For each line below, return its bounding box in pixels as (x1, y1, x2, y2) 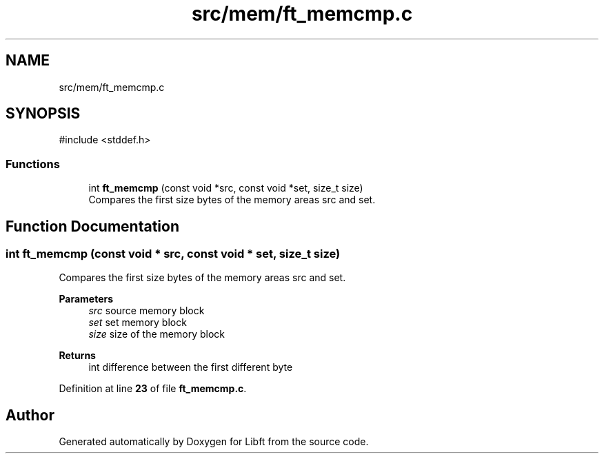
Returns (59, 349, 96, 362)
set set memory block (88, 316, 187, 329)
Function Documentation (6, 217, 179, 235)
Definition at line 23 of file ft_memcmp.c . (59, 382, 247, 395)
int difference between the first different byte (88, 361, 293, 374)
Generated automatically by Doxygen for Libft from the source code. (59, 436, 369, 448)
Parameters (59, 293, 114, 305)
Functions (6, 156, 60, 171)
